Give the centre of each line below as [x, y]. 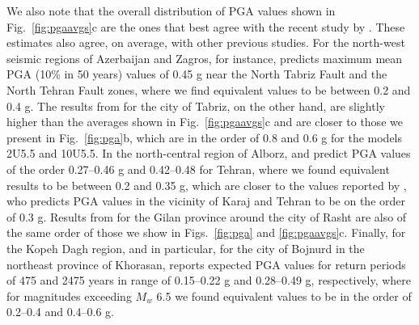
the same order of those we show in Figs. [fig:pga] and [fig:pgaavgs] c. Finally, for [206, 232]
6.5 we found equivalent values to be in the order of [284, 295]
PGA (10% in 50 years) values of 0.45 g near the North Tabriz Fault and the [197, 74]
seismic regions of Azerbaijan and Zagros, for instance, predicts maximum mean [205, 58]
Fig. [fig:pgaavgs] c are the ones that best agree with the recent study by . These [206, 26]
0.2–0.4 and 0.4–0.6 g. [61, 312]
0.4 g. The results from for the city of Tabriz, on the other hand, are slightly [196, 106]
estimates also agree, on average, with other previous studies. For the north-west [206, 42]
